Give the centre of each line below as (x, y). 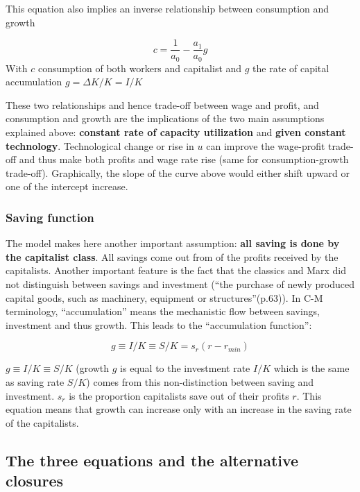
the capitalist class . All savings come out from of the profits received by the (172, 256)
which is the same (311, 368)
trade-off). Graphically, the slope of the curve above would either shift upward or (178, 172)
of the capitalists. (42, 422)
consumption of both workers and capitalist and (140, 68)
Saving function (50, 217)
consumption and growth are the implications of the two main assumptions (165, 118)
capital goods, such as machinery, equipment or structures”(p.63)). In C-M (164, 297)
